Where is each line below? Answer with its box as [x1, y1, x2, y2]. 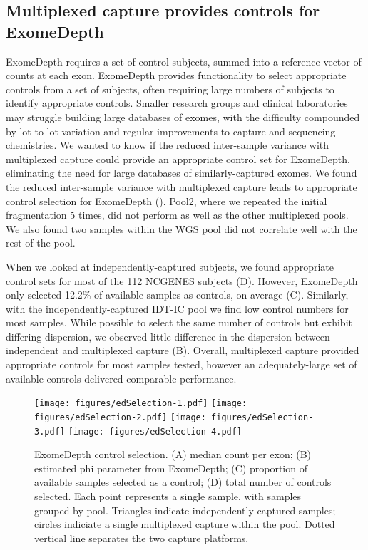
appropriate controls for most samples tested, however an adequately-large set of [6, 357, 357, 372]
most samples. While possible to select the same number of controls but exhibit [6, 315, 352, 330]
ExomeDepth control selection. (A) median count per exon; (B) [34, 447, 312, 462]
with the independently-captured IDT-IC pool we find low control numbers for [6, 301, 349, 316]
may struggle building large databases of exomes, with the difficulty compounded [6, 109, 360, 124]
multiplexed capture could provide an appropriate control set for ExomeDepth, [6, 151, 350, 166]
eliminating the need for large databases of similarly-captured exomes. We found [6, 165, 357, 180]
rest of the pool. [6, 235, 76, 250]
